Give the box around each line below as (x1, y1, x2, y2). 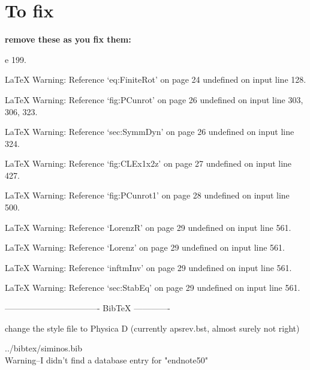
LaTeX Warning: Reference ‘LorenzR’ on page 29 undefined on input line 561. (5, 221, 291, 233)
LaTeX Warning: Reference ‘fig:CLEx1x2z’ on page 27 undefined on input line (5, 157, 292, 170)
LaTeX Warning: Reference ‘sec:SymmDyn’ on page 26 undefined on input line (5, 125, 294, 138)
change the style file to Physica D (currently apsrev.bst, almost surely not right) (5, 321, 300, 334)
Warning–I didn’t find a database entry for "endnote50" (5, 353, 208, 366)
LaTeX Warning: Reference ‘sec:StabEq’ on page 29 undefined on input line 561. (5, 281, 300, 294)
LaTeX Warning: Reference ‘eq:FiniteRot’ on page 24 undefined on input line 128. (5, 73, 306, 86)
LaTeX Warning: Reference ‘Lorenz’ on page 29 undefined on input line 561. (5, 241, 285, 254)
